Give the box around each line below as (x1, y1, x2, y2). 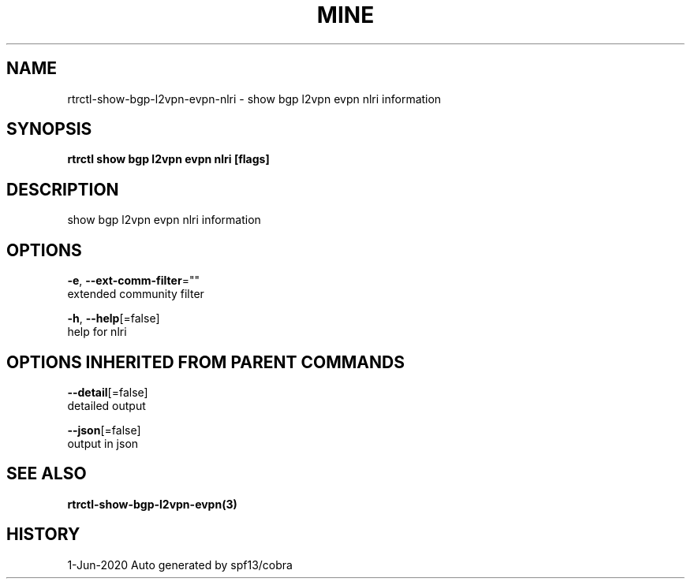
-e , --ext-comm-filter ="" (67, 274, 200, 288)
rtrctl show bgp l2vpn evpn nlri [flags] (67, 152, 270, 166)
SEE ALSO (6, 464, 87, 484)
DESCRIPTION (6, 179, 119, 199)
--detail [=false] (67, 385, 148, 399)
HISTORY (6, 524, 80, 545)
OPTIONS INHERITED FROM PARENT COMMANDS (6, 352, 405, 372)
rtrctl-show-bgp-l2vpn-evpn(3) (67, 497, 237, 511)
